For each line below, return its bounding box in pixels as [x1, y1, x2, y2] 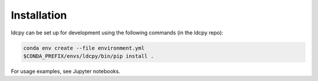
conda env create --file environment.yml [23, 44, 145, 51]
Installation [11, 9, 67, 22]
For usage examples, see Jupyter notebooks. [11, 68, 121, 75]
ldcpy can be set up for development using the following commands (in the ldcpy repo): [11, 29, 224, 36]
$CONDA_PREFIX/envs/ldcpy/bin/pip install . [23, 52, 154, 59]
